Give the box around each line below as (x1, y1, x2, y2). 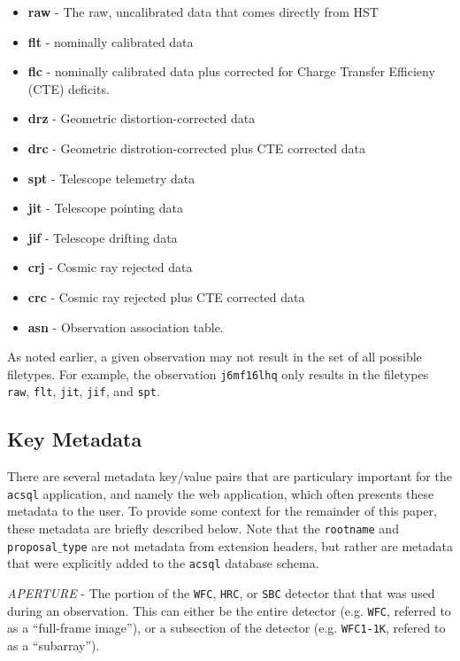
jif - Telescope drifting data (27, 228, 178, 246)
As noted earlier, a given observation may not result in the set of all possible (7, 347, 422, 366)
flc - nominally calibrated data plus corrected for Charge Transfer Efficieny (27, 62, 435, 81)
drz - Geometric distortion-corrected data (27, 109, 256, 128)
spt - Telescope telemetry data (27, 168, 195, 187)
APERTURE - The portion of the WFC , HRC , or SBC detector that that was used (7, 584, 435, 603)
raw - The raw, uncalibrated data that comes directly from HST (27, 3, 379, 20)
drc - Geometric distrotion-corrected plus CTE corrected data (27, 138, 365, 157)
